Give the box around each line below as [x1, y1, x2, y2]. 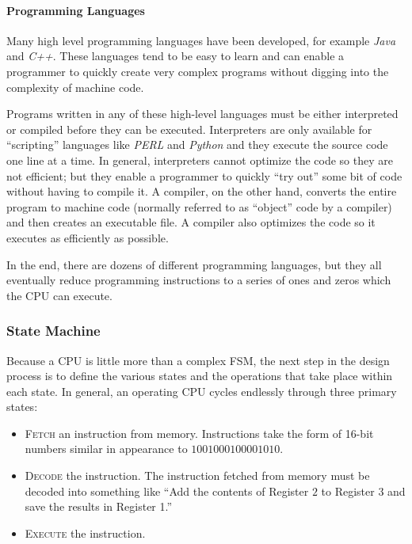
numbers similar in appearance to [25, 440, 188, 457]
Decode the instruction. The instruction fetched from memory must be [25, 467, 370, 484]
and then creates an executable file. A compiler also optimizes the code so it [6, 214, 376, 230]
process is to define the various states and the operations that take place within [6, 367, 393, 384]
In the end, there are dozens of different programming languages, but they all [6, 256, 382, 272]
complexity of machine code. [6, 78, 144, 95]
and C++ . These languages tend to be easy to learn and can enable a [6, 48, 345, 64]
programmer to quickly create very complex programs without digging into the [6, 63, 389, 79]
